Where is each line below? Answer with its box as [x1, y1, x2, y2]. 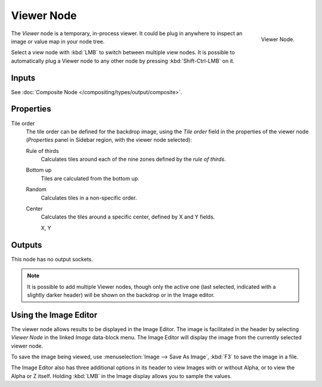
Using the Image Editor [11, 310, 98, 320]
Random [26, 186, 47, 193]
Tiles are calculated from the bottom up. [41, 174, 140, 182]
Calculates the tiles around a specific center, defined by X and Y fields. [41, 213, 215, 220]
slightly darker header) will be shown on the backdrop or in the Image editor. [27, 291, 215, 298]
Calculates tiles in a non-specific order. [41, 194, 137, 201]
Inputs [11, 73, 36, 83]
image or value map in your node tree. [11, 38, 105, 45]
